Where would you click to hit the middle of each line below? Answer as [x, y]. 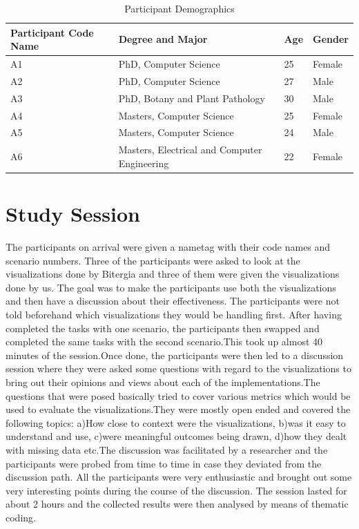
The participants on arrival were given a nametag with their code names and [168, 247]
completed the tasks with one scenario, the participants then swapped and [163, 328]
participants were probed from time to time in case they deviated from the [164, 463]
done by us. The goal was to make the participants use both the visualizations [171, 287]
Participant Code [52, 32]
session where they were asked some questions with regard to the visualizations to [178, 368]
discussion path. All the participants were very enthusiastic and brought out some [179, 477]
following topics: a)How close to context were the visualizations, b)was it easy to [176, 422]
